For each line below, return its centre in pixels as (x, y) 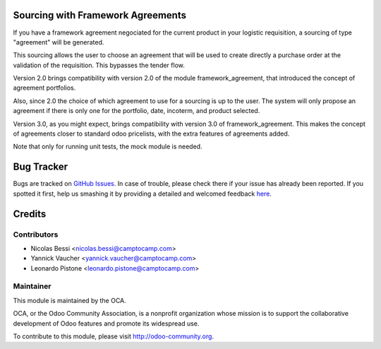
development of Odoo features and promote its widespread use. (106, 323)
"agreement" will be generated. (59, 42)
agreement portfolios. (44, 88)
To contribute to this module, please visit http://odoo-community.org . (114, 336)
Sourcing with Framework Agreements (100, 15)
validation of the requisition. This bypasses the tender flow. (99, 65)
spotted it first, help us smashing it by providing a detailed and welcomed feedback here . (142, 194)
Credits (30, 214)
